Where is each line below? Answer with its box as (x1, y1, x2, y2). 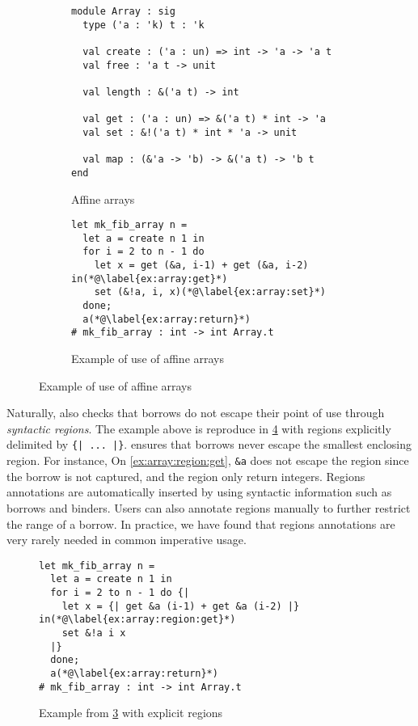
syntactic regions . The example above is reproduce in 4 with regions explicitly (6, 420, 391, 437)
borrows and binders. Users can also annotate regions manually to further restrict (6, 499, 411, 516)
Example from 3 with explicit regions (39, 704, 223, 721)
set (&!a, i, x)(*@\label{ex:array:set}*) (94, 286, 326, 298)
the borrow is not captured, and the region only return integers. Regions (6, 467, 365, 484)
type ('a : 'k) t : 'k (82, 19, 205, 31)
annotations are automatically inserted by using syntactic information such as (6, 483, 392, 500)
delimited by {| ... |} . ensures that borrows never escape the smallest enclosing (6, 436, 412, 453)
